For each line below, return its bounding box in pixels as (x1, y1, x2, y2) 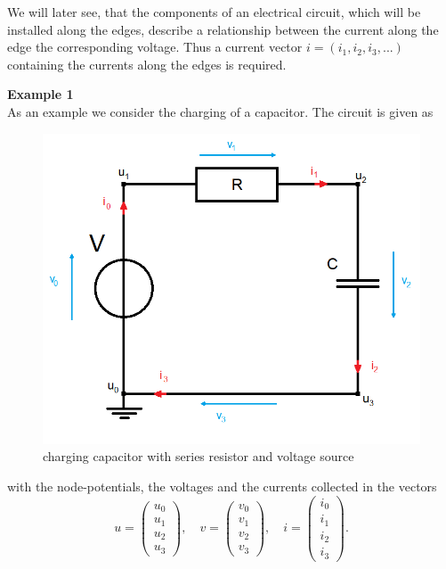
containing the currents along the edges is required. (7, 54, 287, 73)
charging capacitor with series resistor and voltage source (43, 447, 354, 466)
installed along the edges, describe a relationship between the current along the (7, 20, 439, 38)
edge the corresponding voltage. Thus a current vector (7, 37, 303, 56)
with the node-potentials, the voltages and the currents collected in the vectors (7, 476, 437, 495)
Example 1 (7, 85, 74, 103)
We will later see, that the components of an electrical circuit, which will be (7, 3, 421, 21)
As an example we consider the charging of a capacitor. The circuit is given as (7, 102, 434, 120)
